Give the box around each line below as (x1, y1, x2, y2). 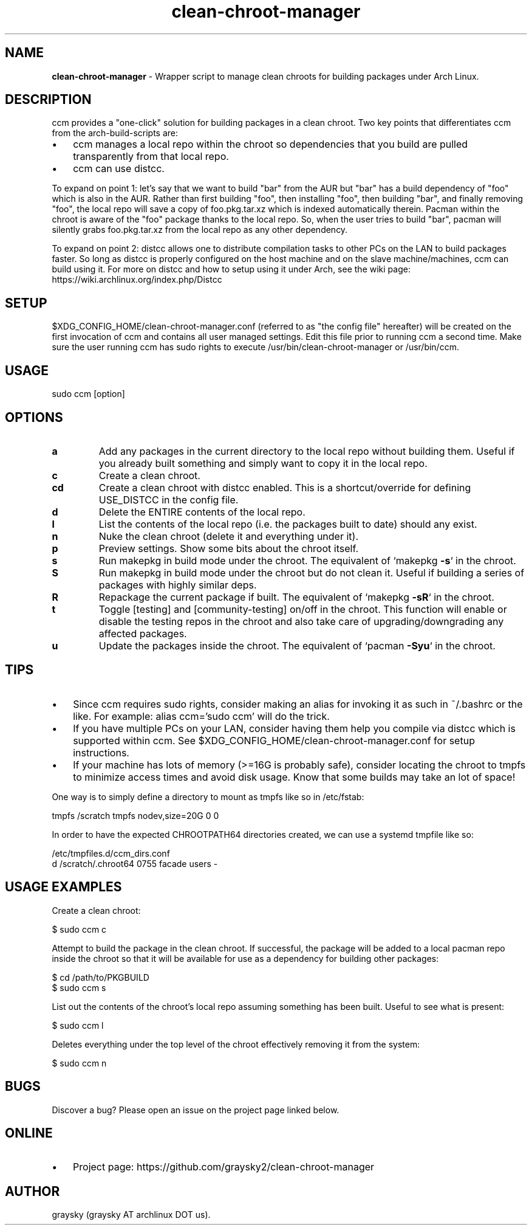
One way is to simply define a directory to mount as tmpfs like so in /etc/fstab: (52, 791, 364, 802)
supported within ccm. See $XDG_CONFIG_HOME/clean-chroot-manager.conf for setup (73, 734, 475, 747)
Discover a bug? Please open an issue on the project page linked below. (52, 1104, 339, 1115)
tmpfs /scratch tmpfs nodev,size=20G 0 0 (52, 810, 219, 821)
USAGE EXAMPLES (5, 879, 122, 895)
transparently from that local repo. (73, 150, 229, 163)
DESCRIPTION (5, 92, 92, 108)
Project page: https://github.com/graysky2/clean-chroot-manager (73, 1161, 375, 1173)
